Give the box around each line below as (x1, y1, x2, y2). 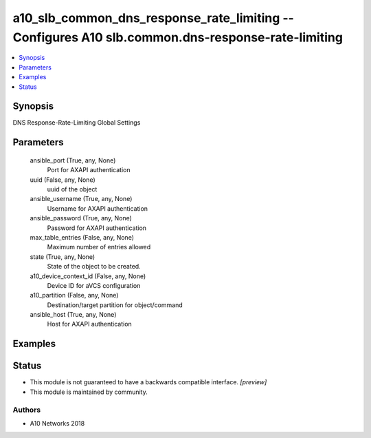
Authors (12, 405, 41, 415)
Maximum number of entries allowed (47, 243, 151, 251)
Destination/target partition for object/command (47, 300, 183, 309)
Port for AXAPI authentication (47, 166, 131, 174)
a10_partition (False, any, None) (30, 291, 119, 300)
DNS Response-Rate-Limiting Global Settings (12, 118, 141, 127)
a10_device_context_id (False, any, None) (30, 272, 146, 280)
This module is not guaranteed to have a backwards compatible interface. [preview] (30, 378, 267, 386)
